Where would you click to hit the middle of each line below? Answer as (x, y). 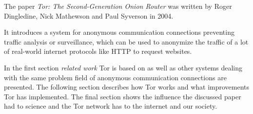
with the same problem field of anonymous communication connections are (115, 77)
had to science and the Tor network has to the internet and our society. (111, 106)
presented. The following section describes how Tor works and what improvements (127, 87)
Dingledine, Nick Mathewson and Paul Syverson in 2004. (89, 15)
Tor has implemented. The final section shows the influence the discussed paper (123, 96)
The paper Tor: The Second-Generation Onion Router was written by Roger (118, 6)
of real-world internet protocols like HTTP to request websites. (98, 51)
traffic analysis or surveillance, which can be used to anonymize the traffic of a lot (126, 41)
